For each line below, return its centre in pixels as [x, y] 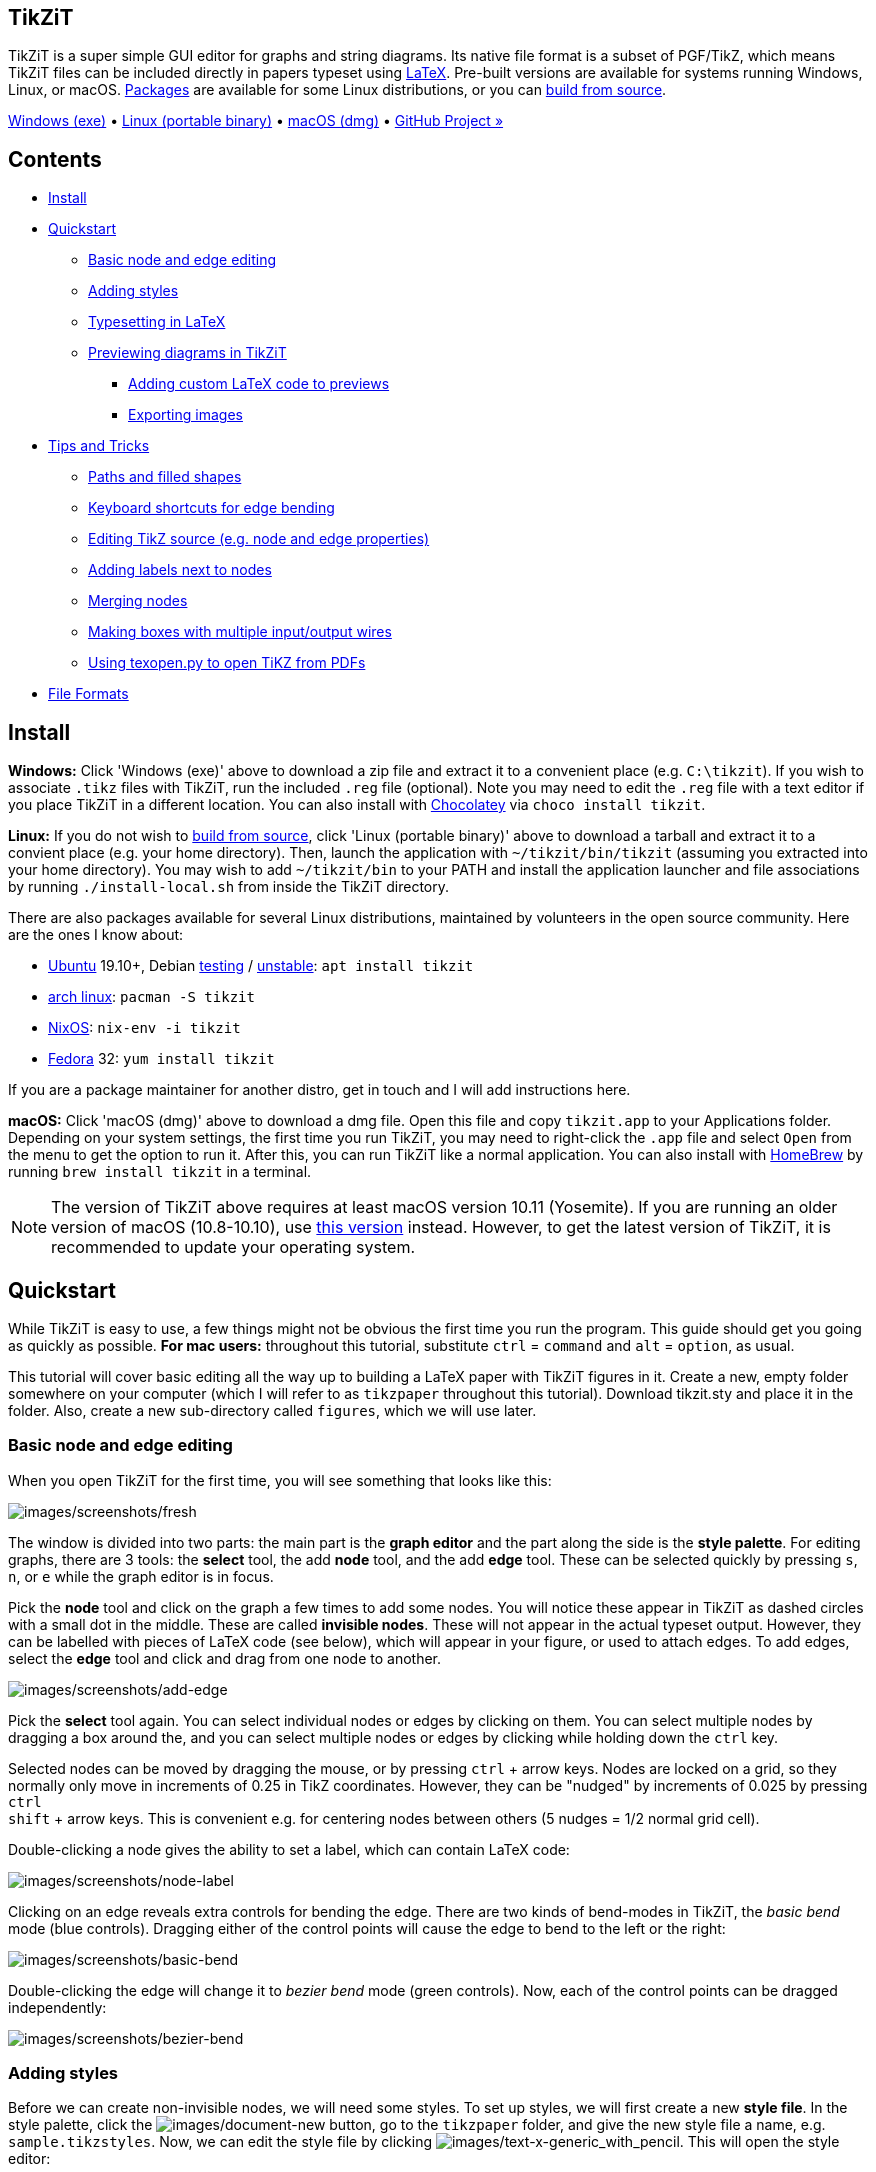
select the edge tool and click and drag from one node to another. [225, 1658]
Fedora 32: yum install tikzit [161, 1059]
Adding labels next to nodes [180, 570]
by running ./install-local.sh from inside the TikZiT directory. [228, 887]
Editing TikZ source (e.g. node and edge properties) [259, 539]
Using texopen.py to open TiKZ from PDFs [227, 663]
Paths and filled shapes [165, 477]
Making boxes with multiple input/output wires [240, 632]
